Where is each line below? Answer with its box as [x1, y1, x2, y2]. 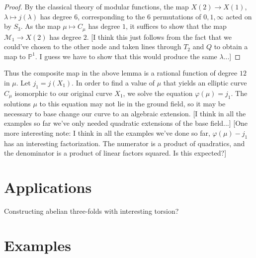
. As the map [20, 21, 61, 31]
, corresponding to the [78, 11, 145, 21]
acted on [226, 11, 252, 21]
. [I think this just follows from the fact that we [86, 31, 232, 42]
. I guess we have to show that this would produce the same [35, 51, 217, 61]
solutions [4, 98, 31, 109]
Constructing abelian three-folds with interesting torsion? [4, 206, 179, 216]
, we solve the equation [123, 87, 193, 98]
